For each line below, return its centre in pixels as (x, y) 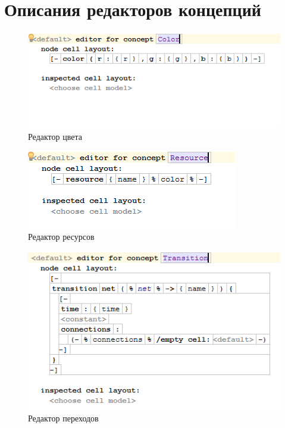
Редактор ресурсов (61, 236)
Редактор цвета (55, 136)
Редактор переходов (63, 418)
